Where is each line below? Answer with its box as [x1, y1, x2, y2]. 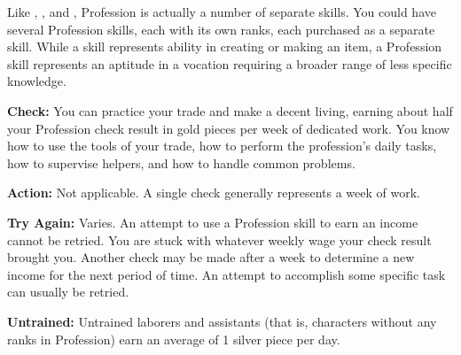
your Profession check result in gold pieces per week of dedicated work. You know [7, 119, 450, 137]
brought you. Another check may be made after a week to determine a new [7, 248, 415, 266]
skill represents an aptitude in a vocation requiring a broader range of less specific [7, 54, 452, 73]
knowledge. [7, 72, 66, 90]
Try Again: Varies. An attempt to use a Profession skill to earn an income [7, 212, 418, 231]
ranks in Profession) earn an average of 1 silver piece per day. [7, 329, 340, 348]
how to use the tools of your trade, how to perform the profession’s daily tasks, [7, 136, 437, 155]
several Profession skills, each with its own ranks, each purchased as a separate [7, 19, 435, 38]
